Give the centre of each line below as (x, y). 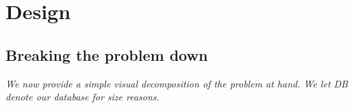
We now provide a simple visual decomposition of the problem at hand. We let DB (177, 83)
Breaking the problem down (107, 54)
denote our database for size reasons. (83, 97)
